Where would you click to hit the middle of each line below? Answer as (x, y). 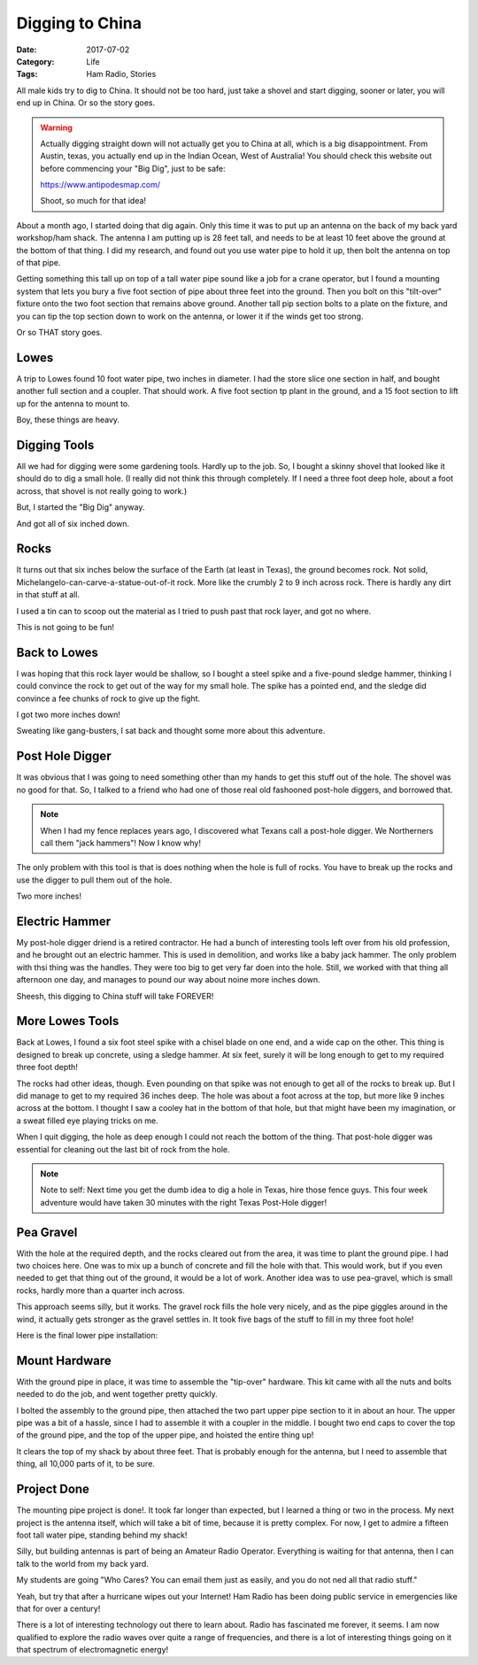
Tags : (27, 74)
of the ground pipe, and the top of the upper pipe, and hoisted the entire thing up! (165, 1435)
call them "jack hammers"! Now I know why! (121, 843)
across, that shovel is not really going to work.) (102, 490)
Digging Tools (55, 445)
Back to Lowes (58, 652)
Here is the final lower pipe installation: (87, 1336)
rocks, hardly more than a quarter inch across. (101, 1290)
